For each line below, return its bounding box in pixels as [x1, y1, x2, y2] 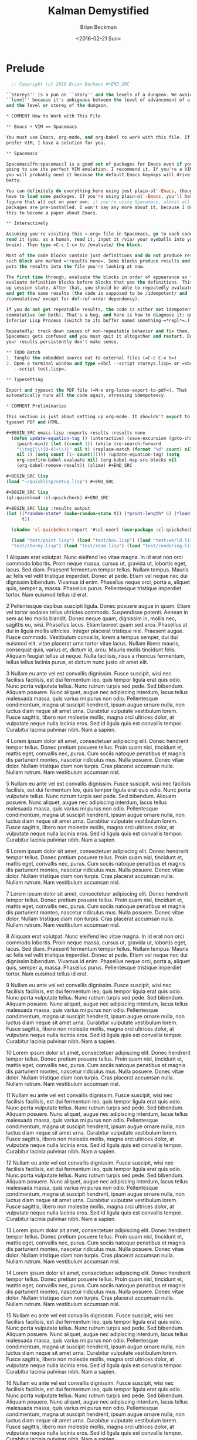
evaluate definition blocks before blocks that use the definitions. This [6, 280, 193, 285]
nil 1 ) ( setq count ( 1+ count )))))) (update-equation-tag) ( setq [16, 452, 180, 457]
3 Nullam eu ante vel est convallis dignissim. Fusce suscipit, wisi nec [6, 669, 172, 677]
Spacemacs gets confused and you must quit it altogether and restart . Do [6, 334, 193, 339]
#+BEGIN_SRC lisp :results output [6, 505, 91, 512]
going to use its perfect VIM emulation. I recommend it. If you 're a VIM [6, 166, 193, 173]
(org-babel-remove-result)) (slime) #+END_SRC [16, 463, 133, 469]
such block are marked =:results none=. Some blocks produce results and [6, 258, 191, 264]
